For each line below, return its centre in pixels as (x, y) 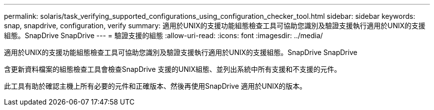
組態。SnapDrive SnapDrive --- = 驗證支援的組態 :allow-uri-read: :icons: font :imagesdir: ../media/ (163, 35)
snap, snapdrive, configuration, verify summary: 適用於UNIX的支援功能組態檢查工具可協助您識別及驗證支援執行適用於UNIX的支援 (215, 26)
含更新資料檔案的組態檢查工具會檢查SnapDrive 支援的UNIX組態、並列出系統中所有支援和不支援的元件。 (173, 69)
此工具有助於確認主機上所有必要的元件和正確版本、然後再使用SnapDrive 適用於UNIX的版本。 (155, 86)
